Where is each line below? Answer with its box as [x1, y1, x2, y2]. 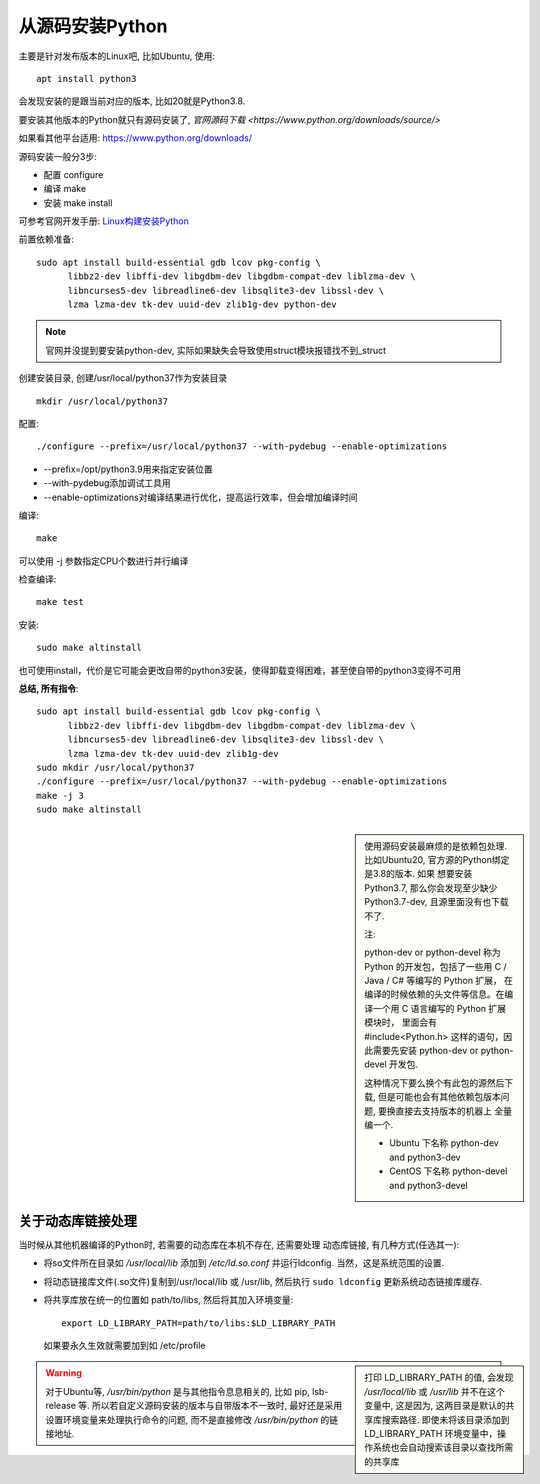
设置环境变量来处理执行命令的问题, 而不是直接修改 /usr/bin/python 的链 [45, 1413, 339, 1425]
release [45, 1400, 77, 1412]
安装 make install [43, 196, 113, 209]
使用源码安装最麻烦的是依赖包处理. [364, 840, 508, 852]
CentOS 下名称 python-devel [389, 1165, 508, 1177]
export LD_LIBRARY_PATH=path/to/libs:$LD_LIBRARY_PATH [61, 1317, 336, 1329]
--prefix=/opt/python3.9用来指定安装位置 [43, 463, 214, 475]
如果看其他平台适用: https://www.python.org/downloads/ [18, 132, 253, 144]
